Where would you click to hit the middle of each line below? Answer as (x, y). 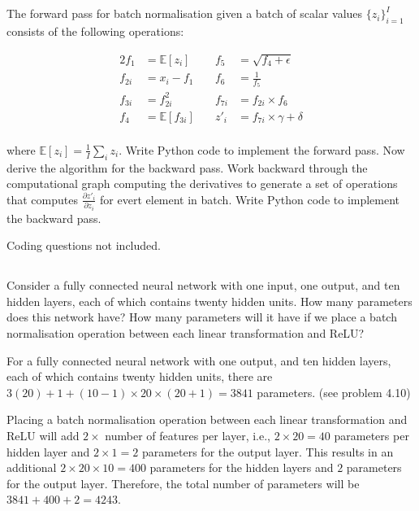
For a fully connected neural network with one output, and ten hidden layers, (199, 360)
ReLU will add (43, 435)
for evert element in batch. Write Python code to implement (250, 199)
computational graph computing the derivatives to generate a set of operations (202, 183)
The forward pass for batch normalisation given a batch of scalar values (185, 13)
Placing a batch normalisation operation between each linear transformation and (207, 419)
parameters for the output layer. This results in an (268, 451)
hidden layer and (48, 451)
